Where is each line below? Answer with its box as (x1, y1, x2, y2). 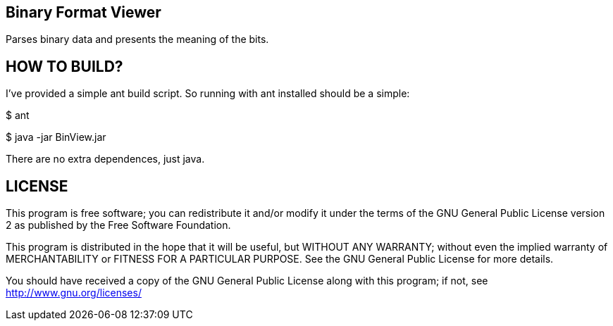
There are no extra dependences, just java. (6, 153, 205, 165)
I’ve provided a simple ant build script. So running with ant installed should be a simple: (6, 87, 410, 100)
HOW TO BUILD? (6, 57, 123, 75)
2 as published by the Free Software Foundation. (6, 219, 231, 232)
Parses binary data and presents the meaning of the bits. (6, 33, 269, 46)
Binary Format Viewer (6, 4, 161, 21)
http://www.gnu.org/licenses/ (6, 287, 142, 299)
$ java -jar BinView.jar (6, 131, 106, 144)
